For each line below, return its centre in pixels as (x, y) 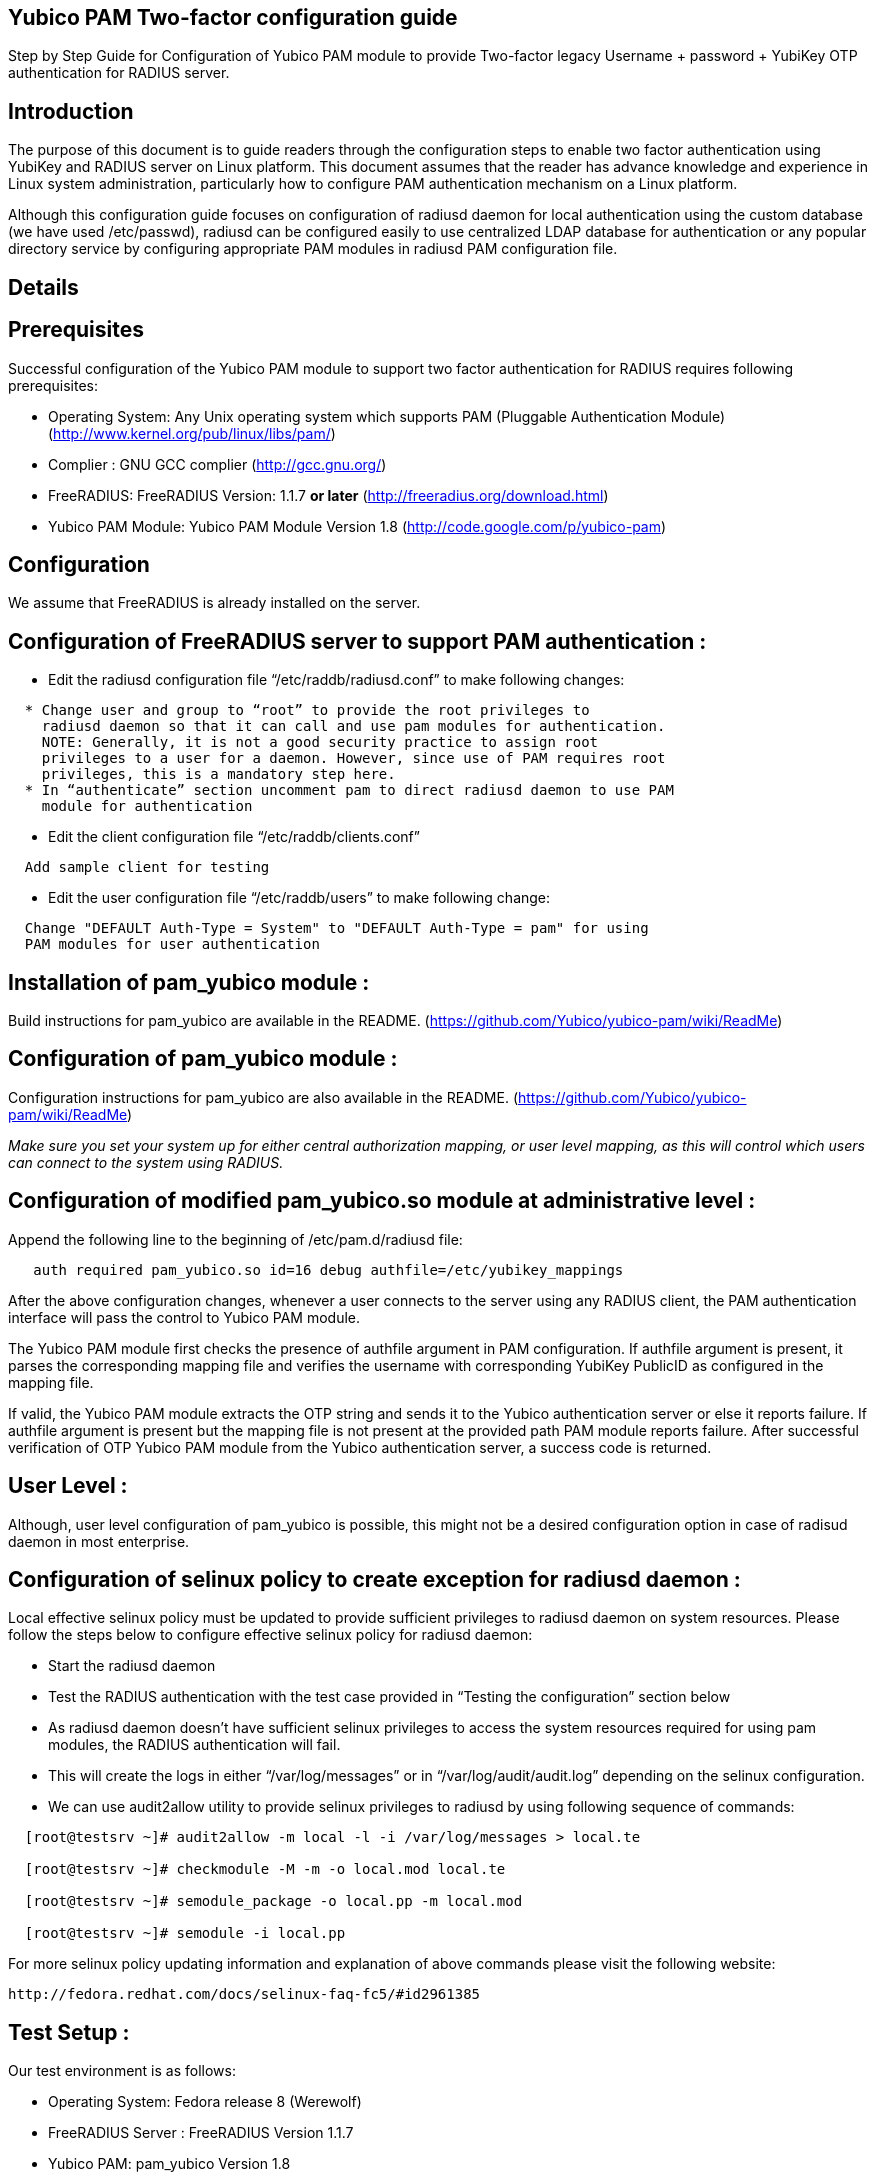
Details (43, 287)
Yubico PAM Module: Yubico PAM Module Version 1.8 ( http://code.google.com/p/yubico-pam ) (357, 526)
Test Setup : (69, 2032)
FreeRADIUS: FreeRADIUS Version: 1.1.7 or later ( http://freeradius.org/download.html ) (328, 495)
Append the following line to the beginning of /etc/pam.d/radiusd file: (235, 1239)
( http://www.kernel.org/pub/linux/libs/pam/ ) (192, 433)
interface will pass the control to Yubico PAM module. (184, 1317)
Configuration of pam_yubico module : (203, 1059)
